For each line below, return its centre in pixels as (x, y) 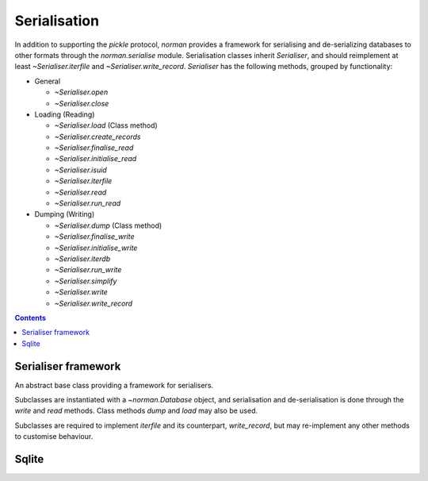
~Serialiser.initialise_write (96, 248)
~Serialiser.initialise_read (96, 159)
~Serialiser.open (81, 92)
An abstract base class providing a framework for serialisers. (114, 385)
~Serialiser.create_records (97, 137)
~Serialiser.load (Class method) (106, 125)
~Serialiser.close (82, 103)
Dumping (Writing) (65, 214)
